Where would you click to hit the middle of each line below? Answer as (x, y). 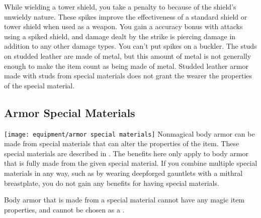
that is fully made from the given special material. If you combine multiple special (131, 163)
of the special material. (39, 85)
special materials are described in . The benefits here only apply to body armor (126, 153)
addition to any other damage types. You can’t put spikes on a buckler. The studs (130, 46)
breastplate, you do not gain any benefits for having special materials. (112, 183)
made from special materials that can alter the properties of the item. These (122, 143)
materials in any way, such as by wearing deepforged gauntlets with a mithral (123, 173)
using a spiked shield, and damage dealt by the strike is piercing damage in (120, 36)
